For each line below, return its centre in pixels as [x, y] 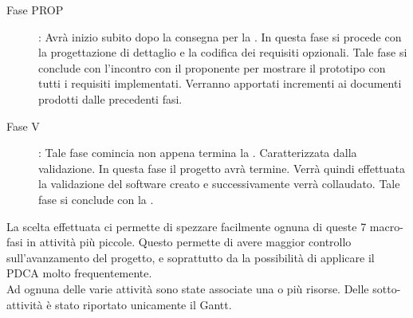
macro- [386, 226]
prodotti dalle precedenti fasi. [110, 98]
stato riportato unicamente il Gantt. [144, 304]
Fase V [23, 126]
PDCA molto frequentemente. [79, 273]
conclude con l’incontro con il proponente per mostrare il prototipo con [212, 67]
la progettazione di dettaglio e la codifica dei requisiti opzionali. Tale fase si [223, 52]
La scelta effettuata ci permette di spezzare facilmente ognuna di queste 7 [187, 226]
